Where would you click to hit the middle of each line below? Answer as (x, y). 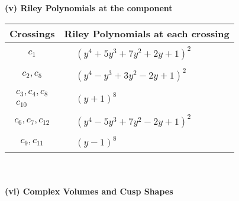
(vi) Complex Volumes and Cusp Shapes (89, 191)
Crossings (32, 33)
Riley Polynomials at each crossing (147, 33)
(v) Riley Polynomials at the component (89, 8)
